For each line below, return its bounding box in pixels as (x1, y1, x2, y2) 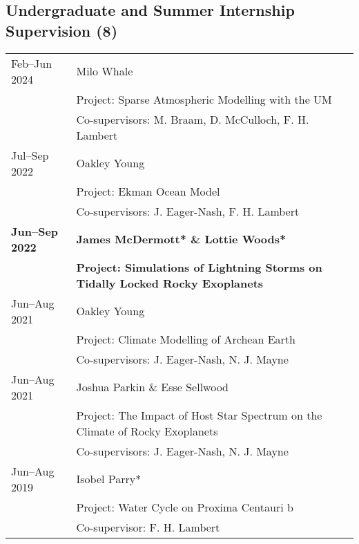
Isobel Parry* (76, 471, 142, 487)
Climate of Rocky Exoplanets (76, 422, 218, 439)
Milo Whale (76, 63, 133, 79)
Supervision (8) (6, 19, 118, 41)
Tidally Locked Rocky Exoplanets (76, 274, 264, 291)
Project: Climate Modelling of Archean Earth (76, 330, 295, 347)
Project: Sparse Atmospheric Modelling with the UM (76, 91, 332, 107)
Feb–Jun (11, 55, 52, 71)
